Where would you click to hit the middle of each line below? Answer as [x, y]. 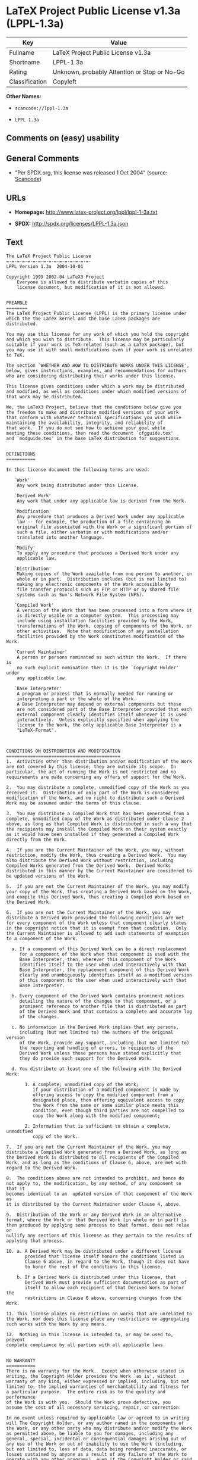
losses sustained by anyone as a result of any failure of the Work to [96, 1454]
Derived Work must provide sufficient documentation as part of [106, 1282]
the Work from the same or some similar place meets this [106, 1105]
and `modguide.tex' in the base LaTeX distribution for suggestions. [94, 438]
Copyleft [65, 82]
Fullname [22, 52]
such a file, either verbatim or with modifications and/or [92, 532]
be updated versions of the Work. [49, 876]
